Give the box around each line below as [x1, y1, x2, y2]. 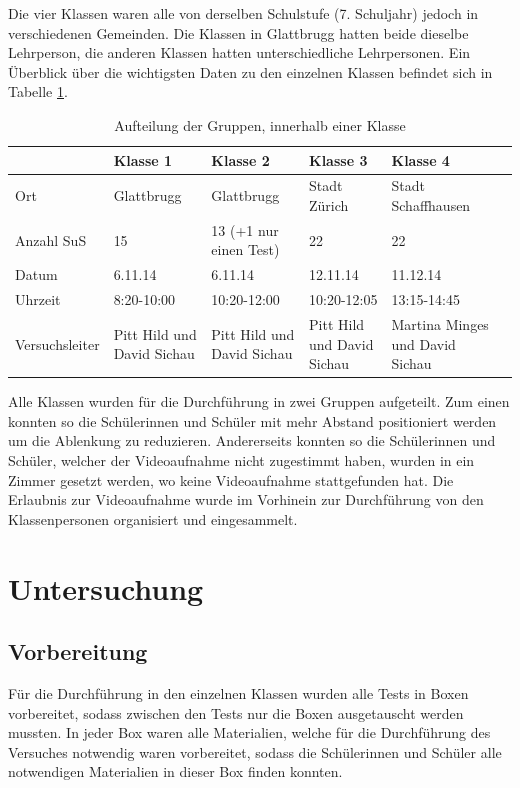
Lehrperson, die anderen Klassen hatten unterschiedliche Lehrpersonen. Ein [8, 42, 471, 63]
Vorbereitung [8, 636, 148, 667]
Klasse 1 [113, 149, 173, 170]
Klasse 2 [211, 149, 270, 170]
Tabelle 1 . [8, 81, 68, 102]
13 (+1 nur [211, 219, 279, 240]
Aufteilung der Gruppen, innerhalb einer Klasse [114, 114, 406, 135]
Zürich [309, 195, 349, 215]
